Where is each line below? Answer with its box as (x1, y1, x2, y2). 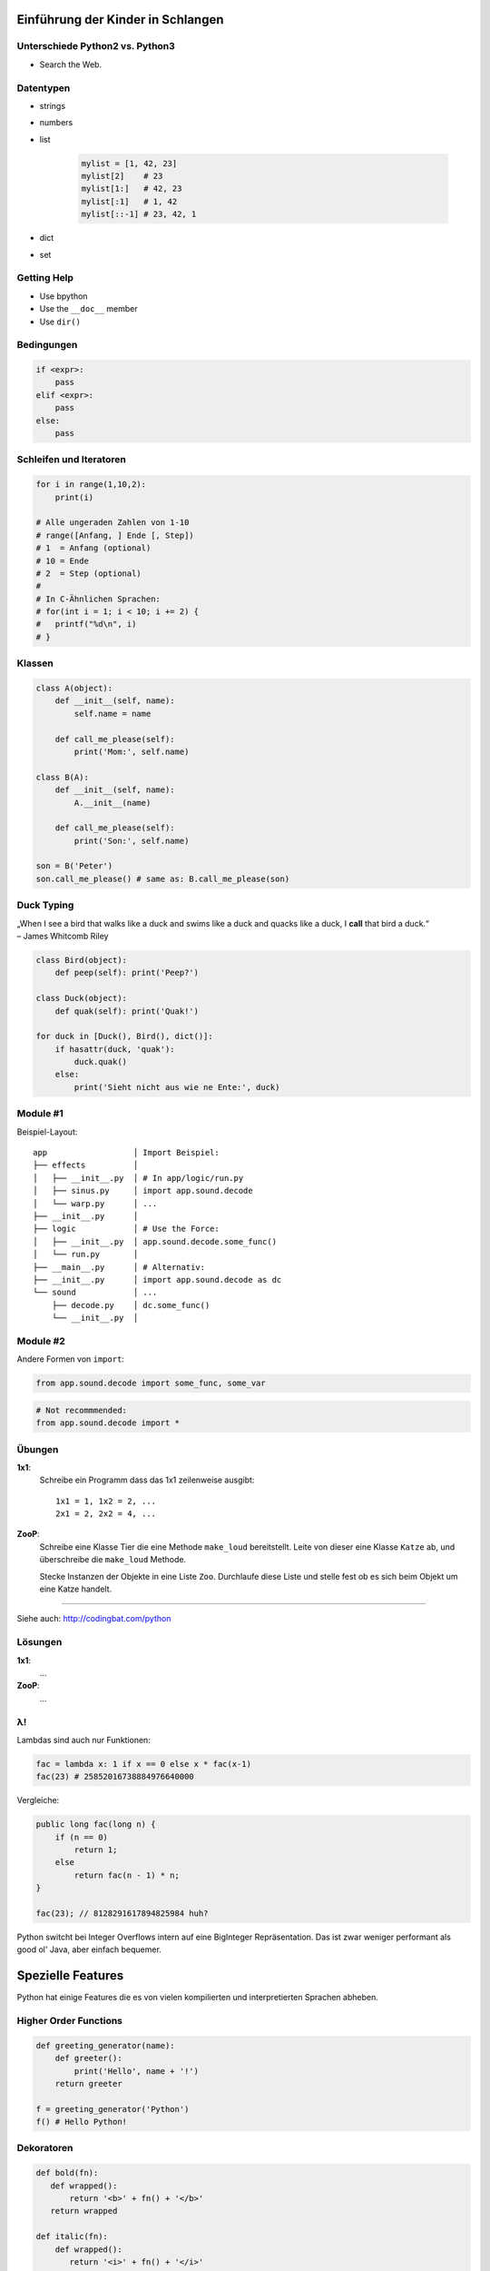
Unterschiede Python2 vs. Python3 (16, 40, 176, 53)
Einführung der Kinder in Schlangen (16, 12, 224, 27)
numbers (39, 117, 73, 128)
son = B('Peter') (35, 861, 113, 871)
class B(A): (35, 772, 90, 782)
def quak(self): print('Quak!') (54, 1006, 200, 1016)
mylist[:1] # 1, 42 (81, 196, 178, 206)
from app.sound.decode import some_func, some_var (35, 1378, 267, 1389)
